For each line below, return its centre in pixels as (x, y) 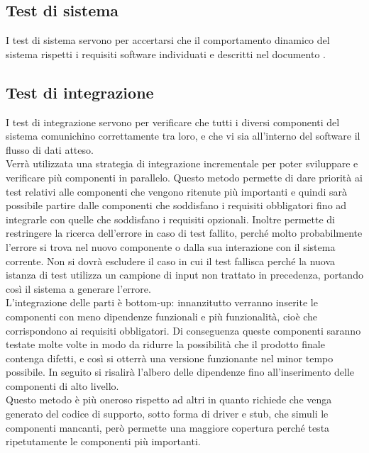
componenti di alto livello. (62, 385)
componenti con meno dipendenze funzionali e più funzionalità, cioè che (162, 316)
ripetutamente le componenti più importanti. (103, 441)
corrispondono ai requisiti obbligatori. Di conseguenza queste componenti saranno (183, 330)
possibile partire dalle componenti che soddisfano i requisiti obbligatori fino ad (176, 205)
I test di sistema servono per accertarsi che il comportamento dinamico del (168, 40)
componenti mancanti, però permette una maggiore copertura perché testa (168, 427)
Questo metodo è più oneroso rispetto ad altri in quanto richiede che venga (169, 399)
